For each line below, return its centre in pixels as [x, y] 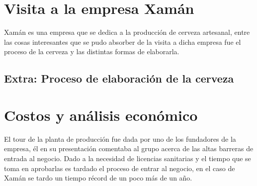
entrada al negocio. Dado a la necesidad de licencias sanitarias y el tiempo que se [128, 158]
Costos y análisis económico [101, 115]
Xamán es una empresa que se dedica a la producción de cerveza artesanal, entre [127, 32]
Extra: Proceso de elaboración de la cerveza [119, 78]
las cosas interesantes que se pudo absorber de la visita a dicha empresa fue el [123, 42]
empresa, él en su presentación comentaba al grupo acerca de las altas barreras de [129, 148]
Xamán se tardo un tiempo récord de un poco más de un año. [98, 178]
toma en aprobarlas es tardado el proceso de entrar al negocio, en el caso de [120, 168]
